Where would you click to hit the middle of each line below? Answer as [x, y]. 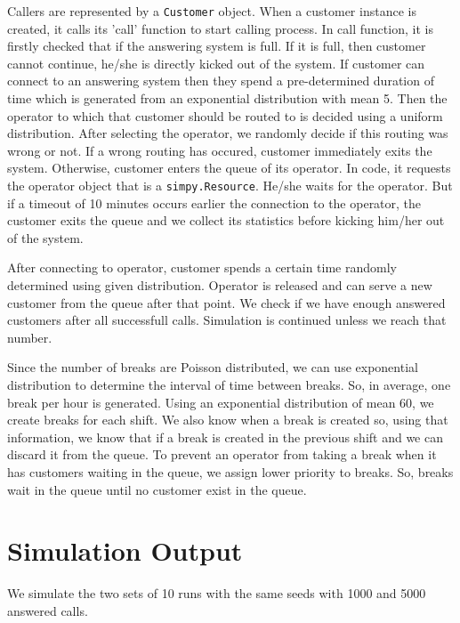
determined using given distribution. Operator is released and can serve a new [220, 285]
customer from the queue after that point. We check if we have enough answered [226, 302]
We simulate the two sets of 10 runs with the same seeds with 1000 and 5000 [217, 593]
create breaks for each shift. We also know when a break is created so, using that [228, 420]
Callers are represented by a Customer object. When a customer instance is [212, 11]
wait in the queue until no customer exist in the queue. [157, 489]
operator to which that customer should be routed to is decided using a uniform [225, 115]
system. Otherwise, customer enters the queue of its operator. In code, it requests [229, 168]
